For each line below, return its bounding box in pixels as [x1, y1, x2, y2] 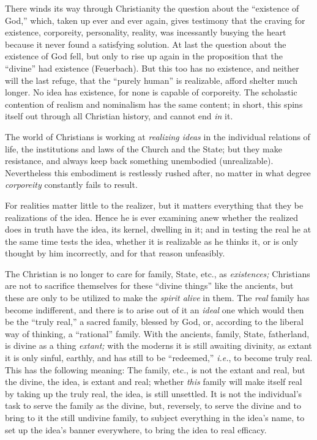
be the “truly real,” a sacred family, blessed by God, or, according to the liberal [5, 315, 304, 328]
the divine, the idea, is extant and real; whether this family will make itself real [5, 375, 302, 388]
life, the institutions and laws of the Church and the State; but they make [5, 142, 282, 155]
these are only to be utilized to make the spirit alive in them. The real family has [5, 291, 310, 304]
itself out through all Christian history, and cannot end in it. [5, 110, 233, 122]
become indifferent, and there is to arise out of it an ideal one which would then [5, 303, 304, 316]
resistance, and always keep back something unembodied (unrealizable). [5, 154, 274, 167]
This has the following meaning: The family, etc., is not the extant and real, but [5, 363, 305, 376]
